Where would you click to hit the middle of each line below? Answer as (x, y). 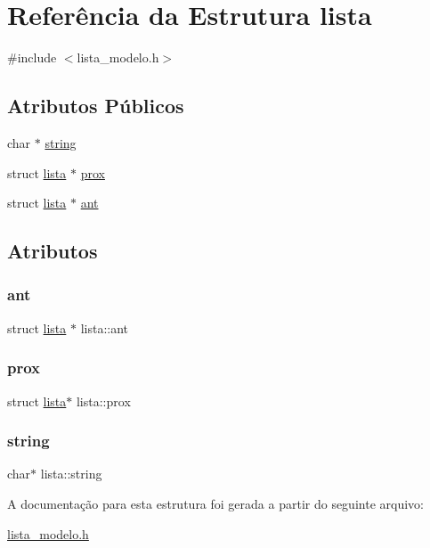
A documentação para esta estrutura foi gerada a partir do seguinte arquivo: (215, 503)
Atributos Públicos (96, 106)
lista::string (71, 474)
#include (32, 57)
